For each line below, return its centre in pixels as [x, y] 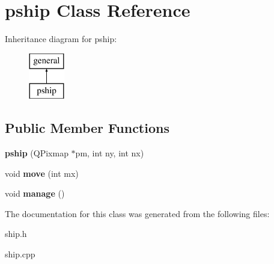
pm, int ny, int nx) [110, 153]
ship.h [16, 234]
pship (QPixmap [37, 153]
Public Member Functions [87, 128]
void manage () [35, 193]
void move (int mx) [42, 173]
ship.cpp [20, 254]
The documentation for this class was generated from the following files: [137, 213]
